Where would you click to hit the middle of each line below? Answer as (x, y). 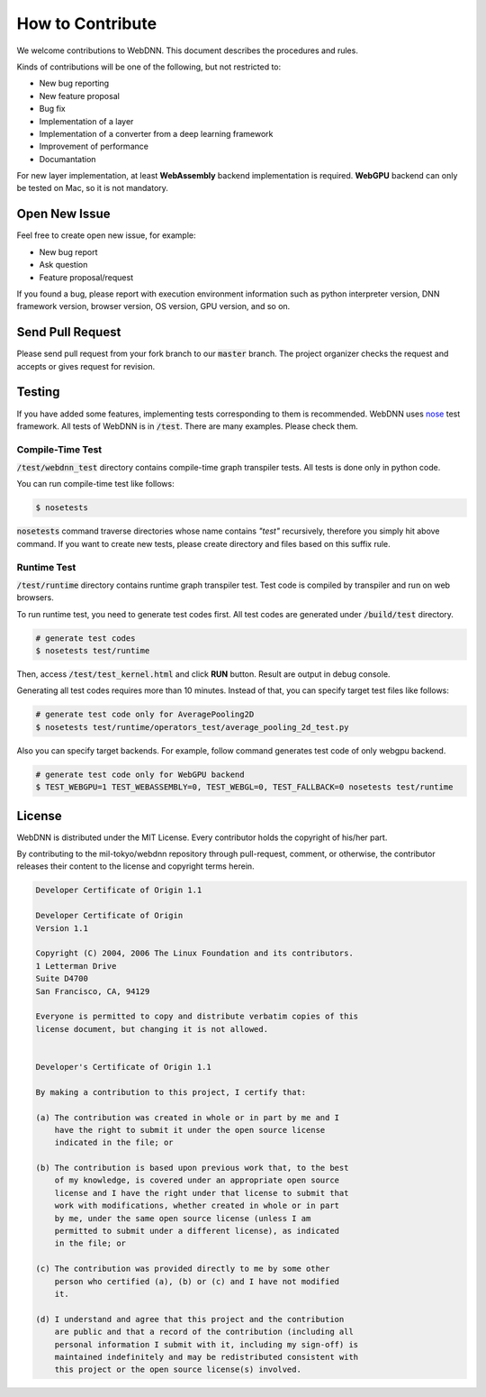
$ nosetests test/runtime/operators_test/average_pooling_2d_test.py (192, 727)
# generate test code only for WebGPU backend (140, 774)
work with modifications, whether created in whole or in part (197, 1206)
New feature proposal (80, 96)
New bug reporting (74, 83)
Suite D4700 (62, 979)
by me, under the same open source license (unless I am (183, 1218)
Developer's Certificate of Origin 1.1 (123, 1067)
